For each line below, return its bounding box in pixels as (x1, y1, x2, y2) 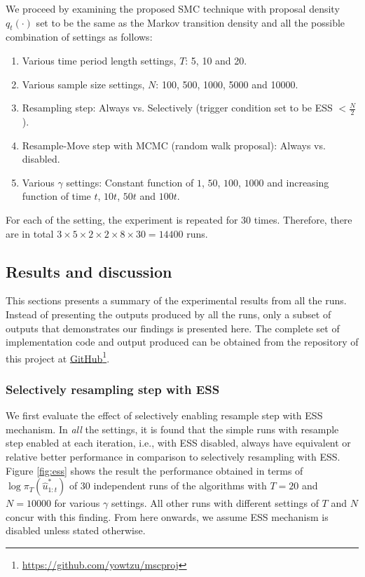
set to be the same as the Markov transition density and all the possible (36, 15, 345, 29)
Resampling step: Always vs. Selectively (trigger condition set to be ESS (22, 100, 333, 115)
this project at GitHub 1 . (6, 348, 110, 365)
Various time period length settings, (22, 53, 177, 67)
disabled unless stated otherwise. (6, 523, 146, 538)
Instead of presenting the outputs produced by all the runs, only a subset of (6, 306, 331, 321)
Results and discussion (6, 260, 172, 282)
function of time (22, 189, 91, 203)
